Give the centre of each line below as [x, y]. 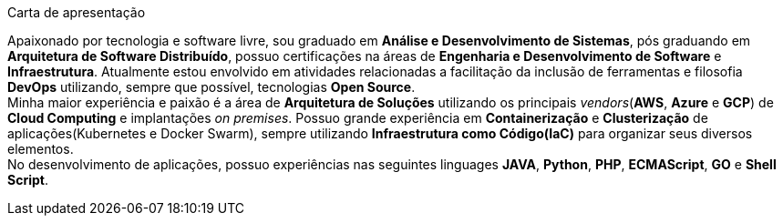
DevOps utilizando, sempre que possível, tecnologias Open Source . [211, 87]
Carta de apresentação [77, 12]
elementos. [41, 149]
